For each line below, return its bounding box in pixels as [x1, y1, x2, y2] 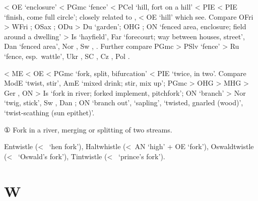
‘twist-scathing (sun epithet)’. [4, 107, 95, 117]
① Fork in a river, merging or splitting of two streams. [4, 124, 172, 135]
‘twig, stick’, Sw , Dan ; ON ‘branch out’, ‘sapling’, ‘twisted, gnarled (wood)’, [4, 97, 243, 108]
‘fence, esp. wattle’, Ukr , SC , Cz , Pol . [4, 50, 130, 61]
